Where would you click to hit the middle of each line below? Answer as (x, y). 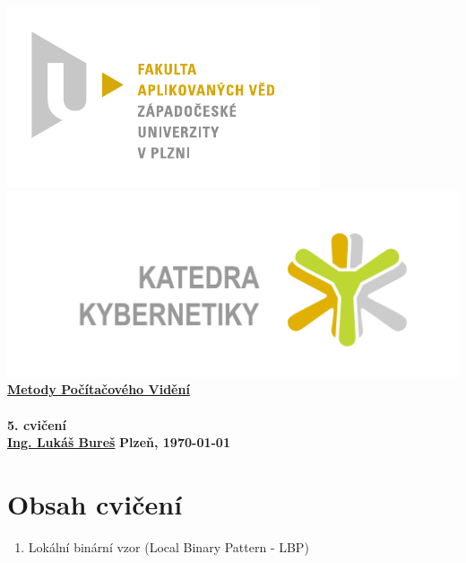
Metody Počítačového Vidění (99, 389)
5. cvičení (37, 424)
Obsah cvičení (95, 503)
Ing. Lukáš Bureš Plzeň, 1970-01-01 (119, 442)
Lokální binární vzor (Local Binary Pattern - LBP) (168, 546)
